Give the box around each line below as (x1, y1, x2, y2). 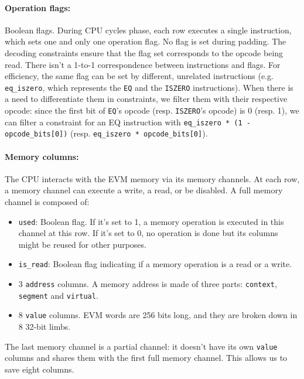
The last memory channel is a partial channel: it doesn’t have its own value (5, 340, 278, 352)
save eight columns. (5, 363, 74, 375)
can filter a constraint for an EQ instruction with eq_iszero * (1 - (5, 115, 251, 128)
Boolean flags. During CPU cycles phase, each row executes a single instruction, (5, 23, 292, 36)
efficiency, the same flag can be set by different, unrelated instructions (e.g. (5, 70, 274, 82)
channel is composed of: (5, 195, 90, 207)
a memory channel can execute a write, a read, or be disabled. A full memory (5, 184, 283, 196)
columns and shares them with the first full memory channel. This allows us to (5, 351, 288, 364)
